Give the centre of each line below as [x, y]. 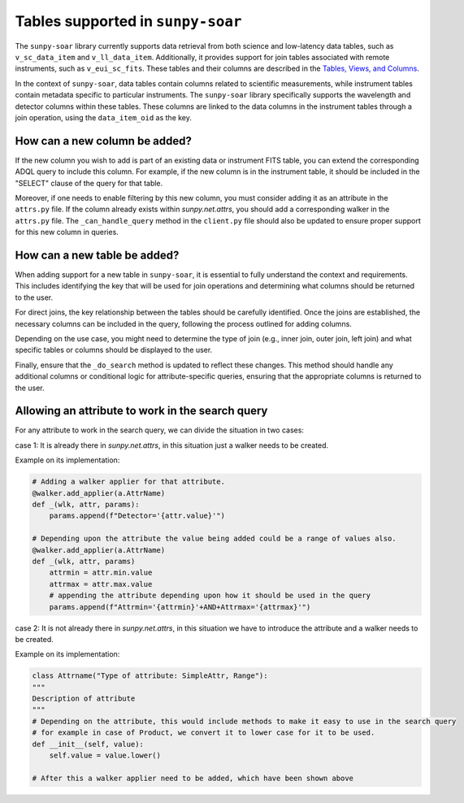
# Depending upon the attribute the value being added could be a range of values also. [215, 539]
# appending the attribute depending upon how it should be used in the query [210, 596]
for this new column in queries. [67, 232]
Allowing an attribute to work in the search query [141, 411]
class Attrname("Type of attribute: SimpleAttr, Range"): [150, 676]
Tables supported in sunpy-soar [128, 21]
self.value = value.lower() [105, 755]
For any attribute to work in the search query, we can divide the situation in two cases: [160, 430]
